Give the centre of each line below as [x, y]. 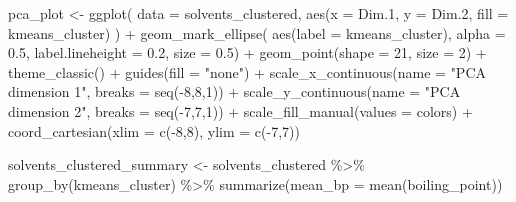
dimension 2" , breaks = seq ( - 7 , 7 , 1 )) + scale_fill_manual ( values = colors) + [240, 110]
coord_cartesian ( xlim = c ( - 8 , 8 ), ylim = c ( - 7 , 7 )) [154, 130]
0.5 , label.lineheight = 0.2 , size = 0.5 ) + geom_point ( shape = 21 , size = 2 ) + [247, 52]
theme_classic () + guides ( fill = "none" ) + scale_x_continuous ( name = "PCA [247, 71]
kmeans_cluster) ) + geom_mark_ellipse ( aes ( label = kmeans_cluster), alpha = [257, 32]
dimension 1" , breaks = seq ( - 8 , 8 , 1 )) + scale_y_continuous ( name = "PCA [234, 91]
